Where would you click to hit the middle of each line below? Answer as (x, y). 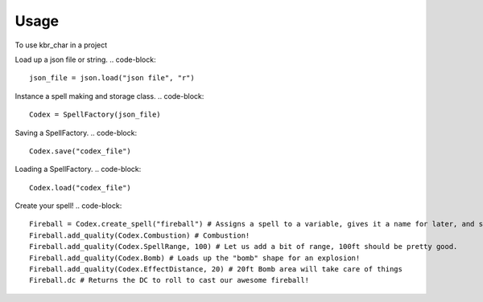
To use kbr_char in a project (61, 45)
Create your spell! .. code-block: (68, 206)
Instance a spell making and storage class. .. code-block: (109, 96)
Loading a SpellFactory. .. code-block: (78, 169)
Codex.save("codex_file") (80, 151)
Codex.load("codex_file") (80, 188)
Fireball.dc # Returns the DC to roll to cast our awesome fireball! (169, 280)
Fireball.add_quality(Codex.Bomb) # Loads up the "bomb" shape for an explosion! (195, 258)
